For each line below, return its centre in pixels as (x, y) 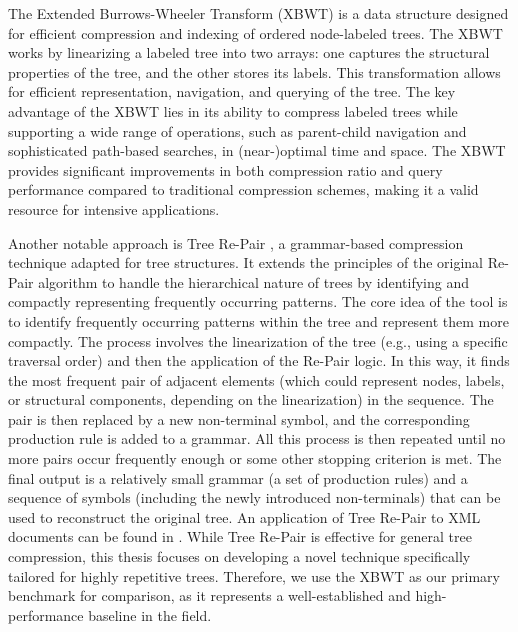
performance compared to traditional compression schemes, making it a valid (243, 189)
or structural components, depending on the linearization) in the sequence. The (251, 399)
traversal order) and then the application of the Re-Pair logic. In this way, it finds (259, 360)
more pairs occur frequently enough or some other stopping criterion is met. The (255, 458)
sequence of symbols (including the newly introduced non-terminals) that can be (254, 497)
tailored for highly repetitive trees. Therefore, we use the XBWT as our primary (254, 575)
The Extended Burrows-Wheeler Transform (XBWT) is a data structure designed (258, 13)
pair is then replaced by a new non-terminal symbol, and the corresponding (239, 418)
